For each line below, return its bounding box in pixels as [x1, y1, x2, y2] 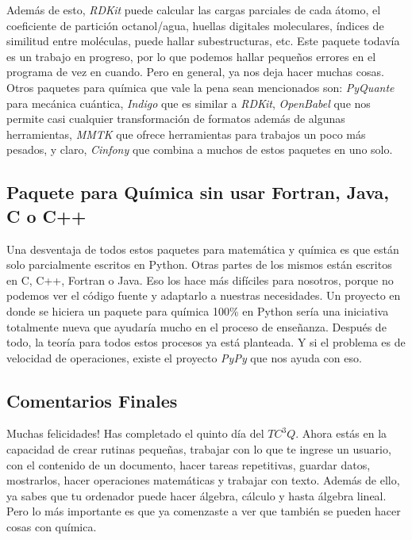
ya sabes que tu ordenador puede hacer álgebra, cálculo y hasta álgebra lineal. [6, 487, 387, 504]
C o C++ [6, 203, 87, 228]
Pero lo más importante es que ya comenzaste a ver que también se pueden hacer [6, 503, 401, 519]
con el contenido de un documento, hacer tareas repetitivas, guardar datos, [6, 456, 371, 473]
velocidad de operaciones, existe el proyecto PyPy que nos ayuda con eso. [6, 349, 362, 366]
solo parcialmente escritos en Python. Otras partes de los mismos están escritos [6, 256, 392, 273]
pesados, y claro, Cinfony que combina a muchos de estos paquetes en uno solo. [6, 141, 393, 158]
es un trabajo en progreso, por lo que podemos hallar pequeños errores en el [6, 48, 376, 64]
